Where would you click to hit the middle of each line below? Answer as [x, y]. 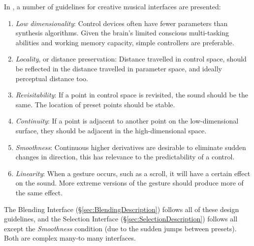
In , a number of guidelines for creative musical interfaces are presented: [112, 6]
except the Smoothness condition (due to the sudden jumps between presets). [120, 228]
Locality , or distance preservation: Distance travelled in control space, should [131, 59]
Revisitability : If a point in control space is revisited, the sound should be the [132, 95]
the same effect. [39, 192]
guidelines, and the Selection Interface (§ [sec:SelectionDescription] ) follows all [121, 219]
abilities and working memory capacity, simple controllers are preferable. [125, 42]
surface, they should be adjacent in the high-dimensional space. [111, 130]
